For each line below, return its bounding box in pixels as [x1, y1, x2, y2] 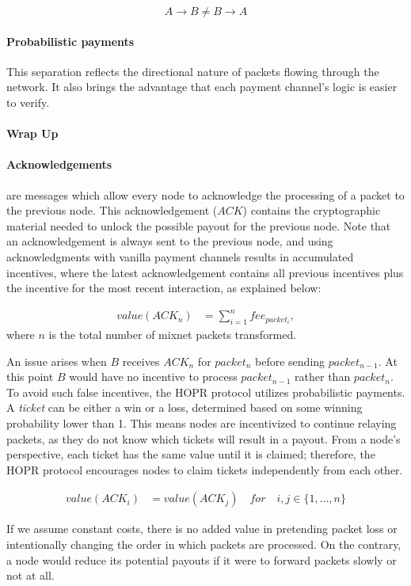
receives [122, 352, 160, 369]
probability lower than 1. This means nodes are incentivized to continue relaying [6, 415, 397, 432]
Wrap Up [6, 125, 59, 142]
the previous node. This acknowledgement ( [6, 202, 218, 219]
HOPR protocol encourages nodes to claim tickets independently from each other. [6, 461, 403, 478]
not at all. [6, 567, 55, 584]
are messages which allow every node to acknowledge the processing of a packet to [6, 186, 405, 203]
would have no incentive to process [69, 368, 238, 385]
